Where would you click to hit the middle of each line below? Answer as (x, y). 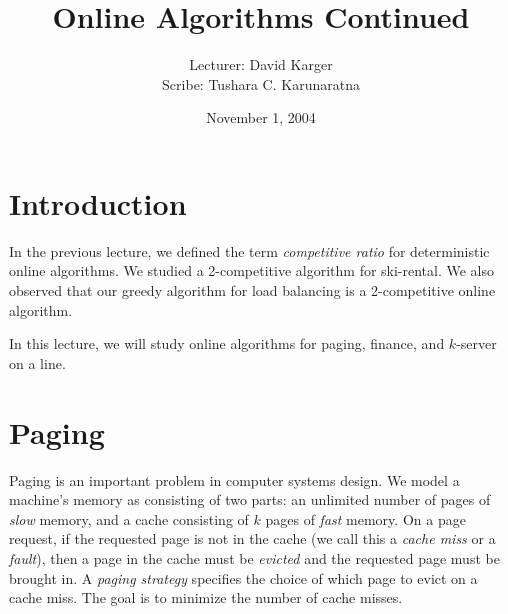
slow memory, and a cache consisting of (129, 518)
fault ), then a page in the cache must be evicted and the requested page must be (254, 557)
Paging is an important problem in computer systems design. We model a (234, 479)
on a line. (37, 362)
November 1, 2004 (261, 117)
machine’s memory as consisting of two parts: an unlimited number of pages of (250, 499)
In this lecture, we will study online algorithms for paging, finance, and (227, 343)
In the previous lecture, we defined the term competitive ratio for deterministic (249, 250)
